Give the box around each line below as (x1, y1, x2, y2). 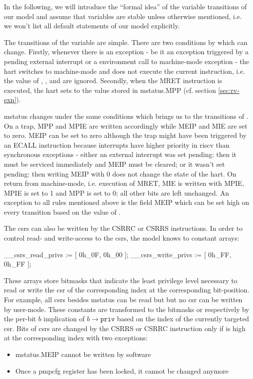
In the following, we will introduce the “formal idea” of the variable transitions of (4, 1, 247, 11)
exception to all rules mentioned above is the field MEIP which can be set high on (4, 197, 250, 207)
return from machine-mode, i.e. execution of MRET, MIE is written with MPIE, (4, 178, 244, 188)
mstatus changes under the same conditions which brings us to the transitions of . (4, 111, 249, 121)
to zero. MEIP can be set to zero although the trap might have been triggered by (4, 130, 247, 140)
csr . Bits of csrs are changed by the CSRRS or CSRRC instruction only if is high (4, 323, 246, 333)
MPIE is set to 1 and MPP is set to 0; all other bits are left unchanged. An (4, 187, 229, 198)
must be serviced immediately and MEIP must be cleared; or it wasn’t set (4, 158, 225, 169)
